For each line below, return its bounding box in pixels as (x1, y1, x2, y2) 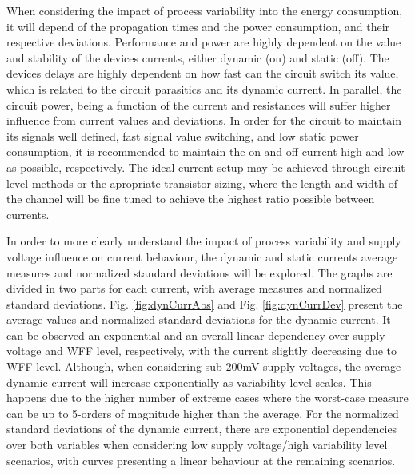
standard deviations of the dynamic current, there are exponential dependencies (6, 420, 397, 437)
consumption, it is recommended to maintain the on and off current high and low (6, 143, 405, 160)
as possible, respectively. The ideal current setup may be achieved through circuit (6, 158, 405, 175)
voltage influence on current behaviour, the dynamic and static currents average (6, 248, 398, 265)
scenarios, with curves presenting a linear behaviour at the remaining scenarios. (6, 452, 396, 468)
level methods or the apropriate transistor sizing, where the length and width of (6, 174, 398, 191)
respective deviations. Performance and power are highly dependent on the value (6, 34, 401, 50)
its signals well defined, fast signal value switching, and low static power (6, 127, 359, 144)
